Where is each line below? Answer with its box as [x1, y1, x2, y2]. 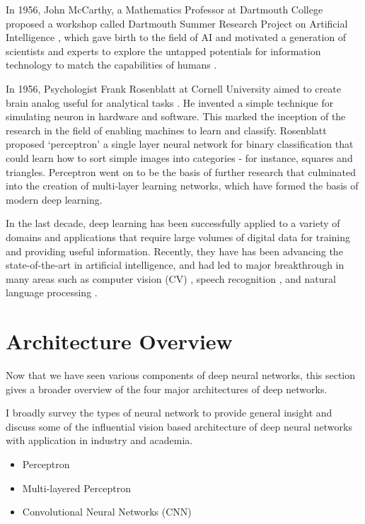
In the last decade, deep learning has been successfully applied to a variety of [6, 216, 340, 231]
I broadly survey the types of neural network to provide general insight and [6, 405, 332, 420]
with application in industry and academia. [6, 433, 193, 448]
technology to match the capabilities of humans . [6, 57, 217, 72]
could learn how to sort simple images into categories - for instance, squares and [6, 150, 353, 165]
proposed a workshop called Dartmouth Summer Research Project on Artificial [6, 16, 348, 30]
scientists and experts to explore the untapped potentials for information [6, 43, 321, 58]
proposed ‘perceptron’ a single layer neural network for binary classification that [6, 136, 354, 151]
